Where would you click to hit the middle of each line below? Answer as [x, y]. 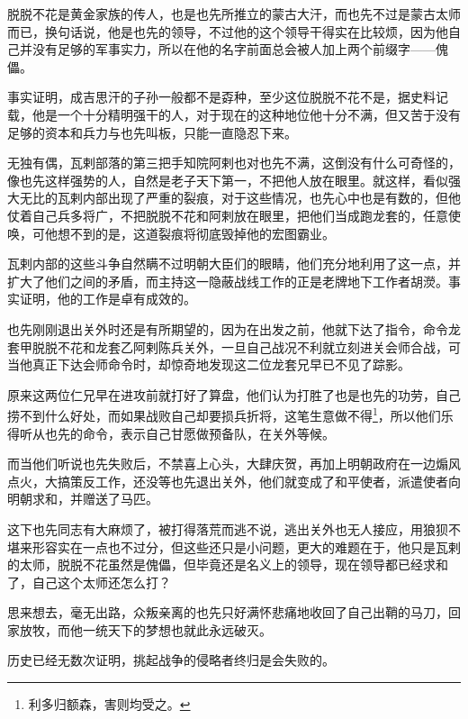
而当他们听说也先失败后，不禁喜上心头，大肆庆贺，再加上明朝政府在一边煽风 [234, 464]
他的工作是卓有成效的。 [126, 299]
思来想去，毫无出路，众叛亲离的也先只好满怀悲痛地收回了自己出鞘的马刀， [228, 612]
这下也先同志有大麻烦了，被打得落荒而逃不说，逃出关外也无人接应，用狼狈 [228, 528]
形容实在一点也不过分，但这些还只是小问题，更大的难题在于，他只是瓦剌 [246, 546]
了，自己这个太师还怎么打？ [89, 582]
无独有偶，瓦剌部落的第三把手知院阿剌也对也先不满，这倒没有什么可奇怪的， [234, 163]
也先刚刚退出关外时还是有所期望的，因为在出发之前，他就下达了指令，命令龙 [234, 328]
